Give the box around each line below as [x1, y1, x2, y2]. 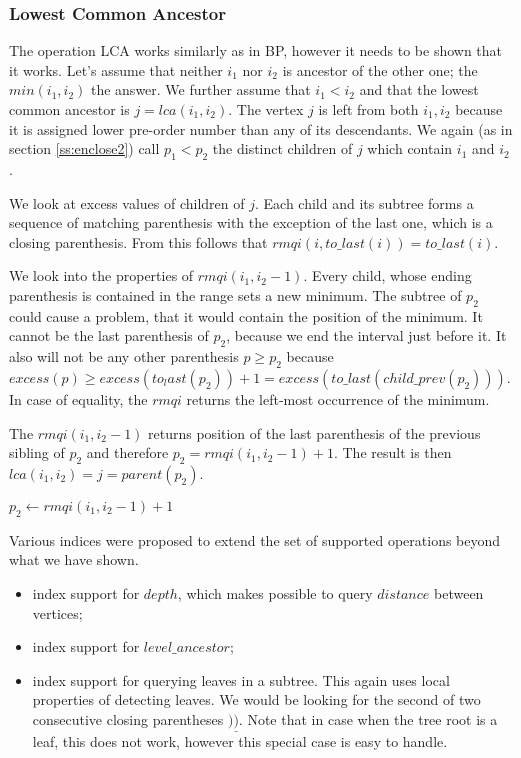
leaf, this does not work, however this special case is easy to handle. [32, 731, 448, 752]
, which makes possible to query [177, 582, 373, 603]
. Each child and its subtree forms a [254, 192, 474, 213]
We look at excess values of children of [9, 192, 245, 213]
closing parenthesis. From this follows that [9, 231, 268, 252]
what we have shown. [9, 549, 139, 570]
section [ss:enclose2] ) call [9, 138, 160, 159]
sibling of [9, 442, 65, 463]
